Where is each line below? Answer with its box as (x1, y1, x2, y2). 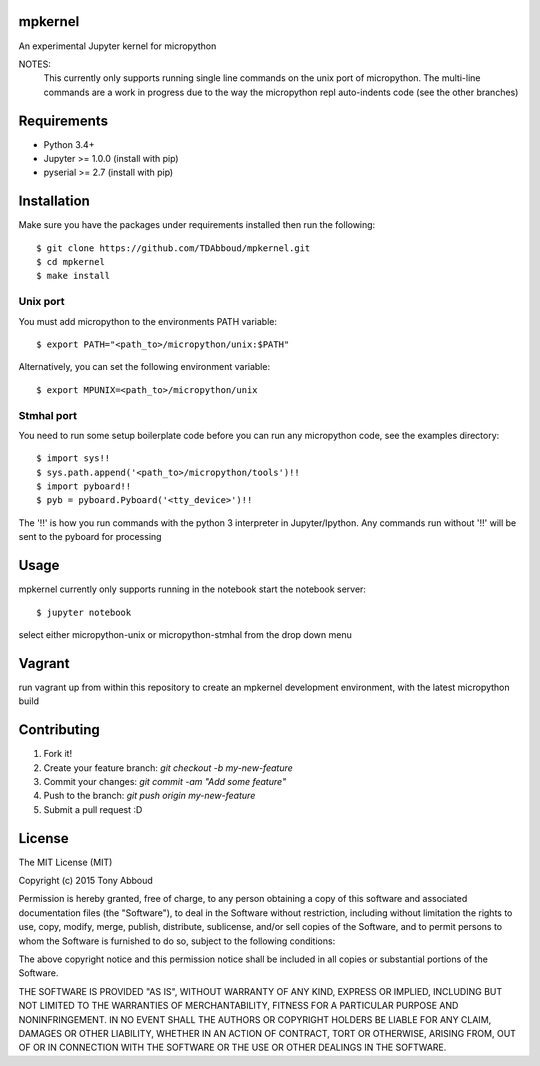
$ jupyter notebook (36, 606, 132, 618)
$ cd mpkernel (36, 256, 105, 268)
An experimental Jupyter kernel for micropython (18, 40, 217, 52)
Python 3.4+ (43, 138, 95, 150)
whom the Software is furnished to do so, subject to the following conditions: (18, 935, 336, 947)
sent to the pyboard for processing (18, 531, 162, 543)
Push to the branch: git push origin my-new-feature (43, 790, 256, 802)
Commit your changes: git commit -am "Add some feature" (43, 775, 287, 787)
